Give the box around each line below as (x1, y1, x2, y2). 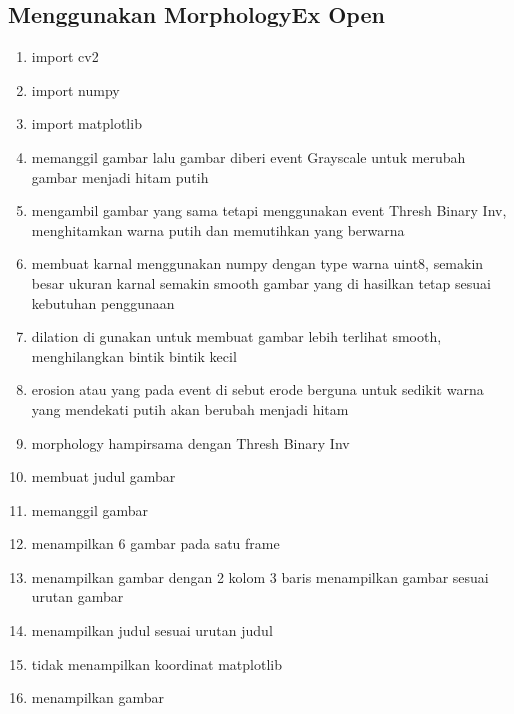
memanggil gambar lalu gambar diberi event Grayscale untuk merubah (31, 146, 466, 167)
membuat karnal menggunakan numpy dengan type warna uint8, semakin (31, 253, 484, 274)
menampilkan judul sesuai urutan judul (31, 620, 273, 641)
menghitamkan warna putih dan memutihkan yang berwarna (31, 219, 405, 240)
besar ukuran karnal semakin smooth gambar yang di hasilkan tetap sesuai (31, 272, 491, 293)
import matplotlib (31, 113, 142, 134)
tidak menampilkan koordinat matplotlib (31, 653, 282, 674)
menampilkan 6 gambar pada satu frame (31, 533, 280, 554)
